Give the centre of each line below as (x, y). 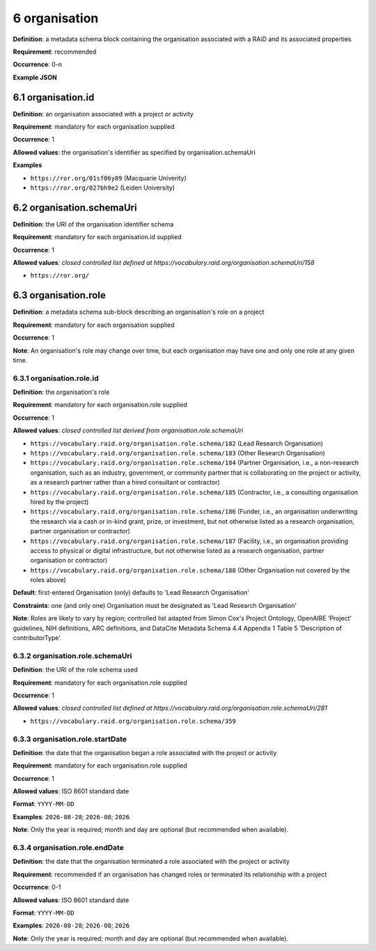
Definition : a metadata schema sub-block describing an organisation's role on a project (139, 312)
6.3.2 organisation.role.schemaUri (72, 655)
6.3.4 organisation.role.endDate (69, 847)
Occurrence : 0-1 (37, 887)
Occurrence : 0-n (38, 64)
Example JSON (35, 77)
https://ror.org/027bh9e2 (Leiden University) (103, 188)
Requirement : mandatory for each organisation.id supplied (97, 237)
